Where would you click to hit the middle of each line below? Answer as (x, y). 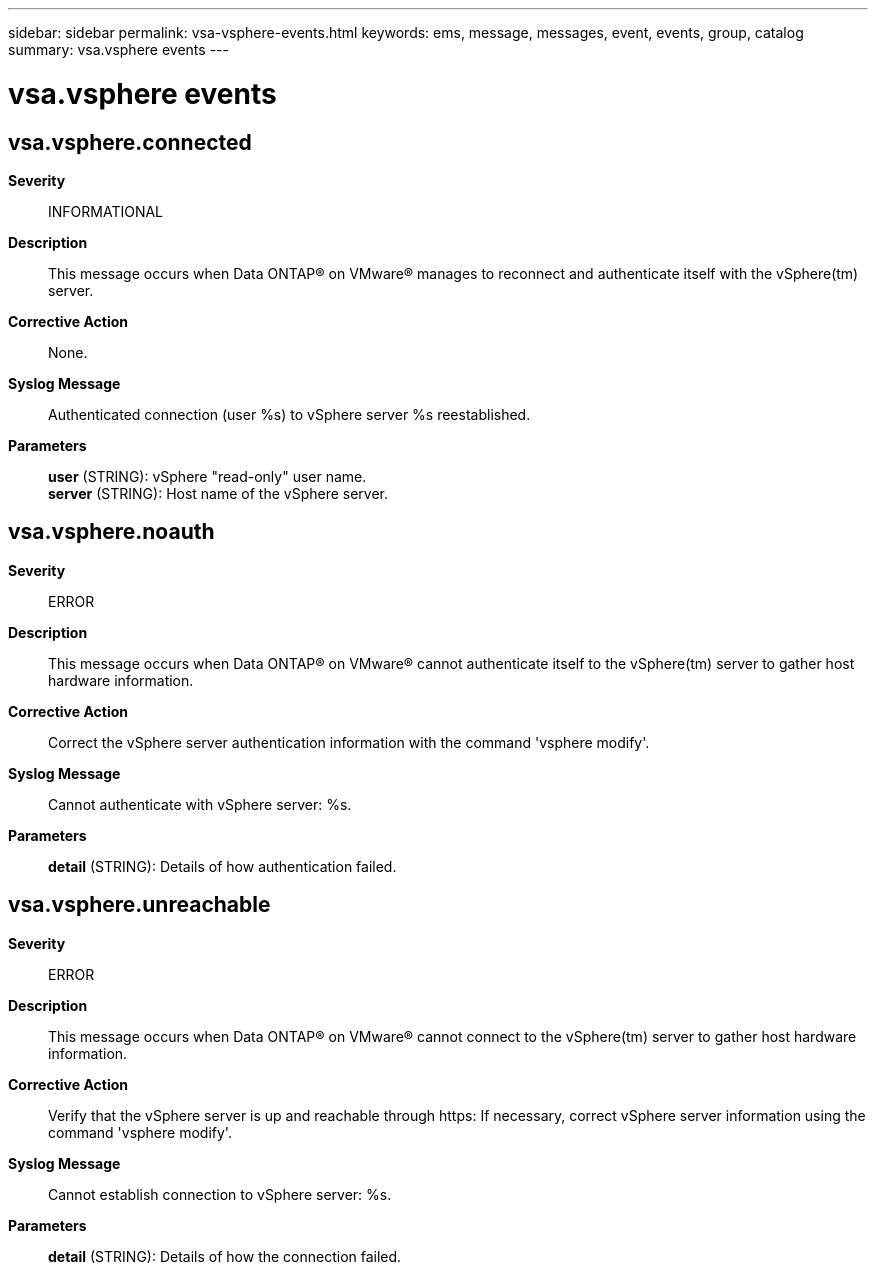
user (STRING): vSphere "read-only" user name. (207, 476)
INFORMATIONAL (106, 211)
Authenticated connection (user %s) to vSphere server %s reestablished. (289, 414)
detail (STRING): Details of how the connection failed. (225, 1256)
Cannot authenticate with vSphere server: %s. (200, 804)
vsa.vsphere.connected (130, 142)
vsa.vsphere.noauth (111, 532)
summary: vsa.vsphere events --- (118, 49)
